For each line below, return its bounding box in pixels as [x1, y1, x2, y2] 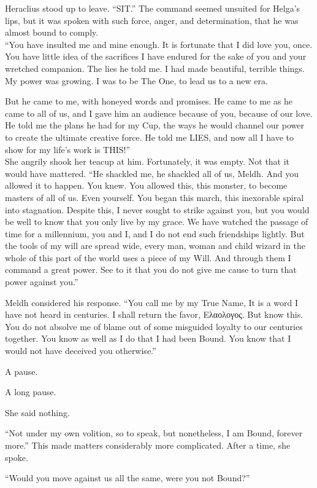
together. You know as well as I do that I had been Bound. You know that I [5, 332, 291, 345]
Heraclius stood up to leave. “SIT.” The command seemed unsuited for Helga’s [5, 2, 300, 14]
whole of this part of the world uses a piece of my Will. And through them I [5, 251, 291, 264]
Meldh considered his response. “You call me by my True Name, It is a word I [5, 296, 299, 309]
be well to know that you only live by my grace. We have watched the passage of [5, 215, 308, 228]
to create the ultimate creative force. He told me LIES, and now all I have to [5, 130, 294, 143]
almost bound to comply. [5, 26, 99, 39]
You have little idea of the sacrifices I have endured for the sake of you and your [5, 50, 307, 63]
